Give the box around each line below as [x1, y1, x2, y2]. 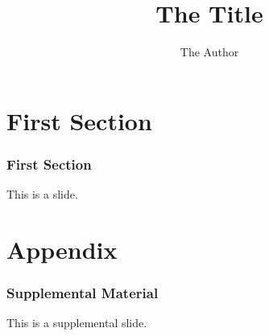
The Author [180, 43, 239, 60]
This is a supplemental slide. [6, 314, 147, 331]
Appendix [6, 232, 118, 265]
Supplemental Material [6, 283, 159, 303]
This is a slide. [6, 186, 78, 203]
